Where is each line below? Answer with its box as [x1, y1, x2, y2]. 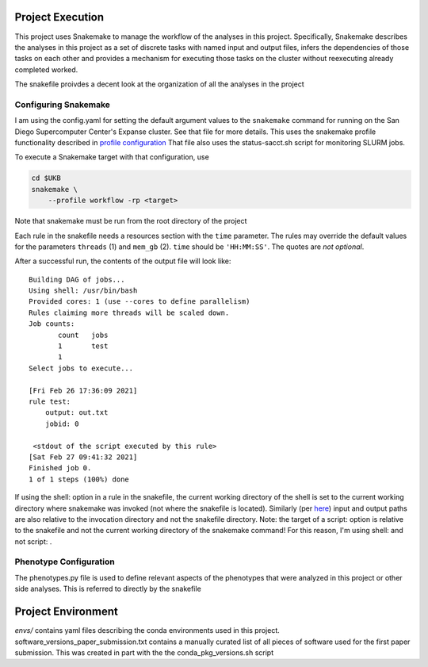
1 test [58, 342, 109, 351]
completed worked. [14, 64, 78, 75]
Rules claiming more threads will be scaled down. [29, 308, 230, 317]
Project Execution [14, 10, 105, 24]
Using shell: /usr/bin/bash [29, 286, 138, 295]
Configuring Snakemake [14, 99, 111, 110]
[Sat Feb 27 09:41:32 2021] [29, 452, 138, 462]
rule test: [29, 397, 71, 406]
